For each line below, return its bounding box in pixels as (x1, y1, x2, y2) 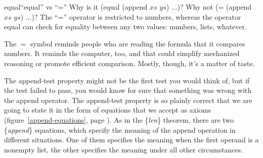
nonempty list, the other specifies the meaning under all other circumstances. (4, 144, 243, 154)
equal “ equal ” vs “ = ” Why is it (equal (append (4, 2, 148, 12)
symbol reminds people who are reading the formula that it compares (30, 38, 245, 48)
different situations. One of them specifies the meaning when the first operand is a (4, 134, 259, 145)
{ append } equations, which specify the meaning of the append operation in (4, 124, 236, 135)
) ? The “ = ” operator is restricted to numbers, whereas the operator (31, 11, 241, 22)
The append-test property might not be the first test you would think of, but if (4, 75, 249, 85)
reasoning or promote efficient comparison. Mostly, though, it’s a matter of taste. (4, 58, 255, 68)
